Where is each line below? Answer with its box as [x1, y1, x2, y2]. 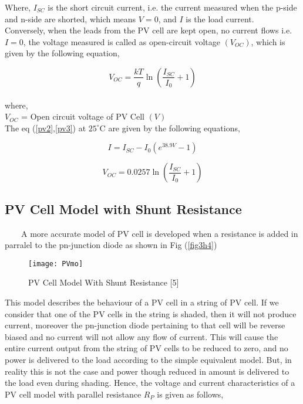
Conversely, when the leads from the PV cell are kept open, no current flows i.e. [5, 24, 292, 36]
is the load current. [186, 12, 254, 25]
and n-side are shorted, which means [5, 12, 136, 25]
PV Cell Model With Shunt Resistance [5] [28, 276, 179, 288]
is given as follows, [157, 388, 224, 400]
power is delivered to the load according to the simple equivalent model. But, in [5, 353, 292, 365]
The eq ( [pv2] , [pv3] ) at [5, 121, 86, 134]
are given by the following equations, [108, 121, 240, 134]
